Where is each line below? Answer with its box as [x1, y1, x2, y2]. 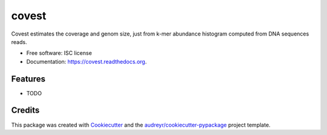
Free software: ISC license [26, 49, 92, 57]
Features [11, 74, 45, 84]
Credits [11, 105, 40, 116]
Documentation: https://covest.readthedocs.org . [26, 58, 147, 65]
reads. [11, 38, 27, 45]
